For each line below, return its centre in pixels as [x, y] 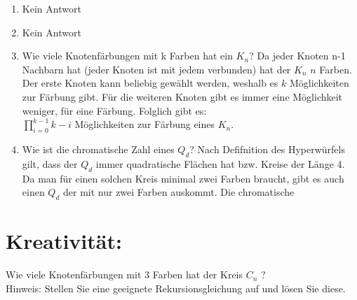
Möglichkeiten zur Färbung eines [145, 124]
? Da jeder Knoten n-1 [297, 56]
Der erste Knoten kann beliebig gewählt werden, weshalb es [150, 83]
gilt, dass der [50, 163]
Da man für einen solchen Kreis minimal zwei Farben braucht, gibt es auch [183, 178]
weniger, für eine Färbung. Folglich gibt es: [114, 110]
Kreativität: [64, 241]
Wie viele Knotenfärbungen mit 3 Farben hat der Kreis [124, 274]
